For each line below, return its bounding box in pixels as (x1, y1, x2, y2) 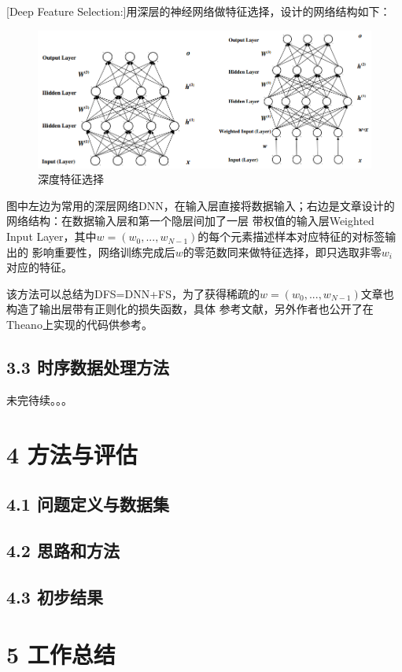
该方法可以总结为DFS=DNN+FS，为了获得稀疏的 (6, 285, 260, 301)
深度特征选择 (38, 171, 104, 187)
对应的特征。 (6, 259, 72, 275)
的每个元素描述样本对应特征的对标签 (197, 228, 385, 245)
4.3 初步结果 (6, 584, 103, 608)
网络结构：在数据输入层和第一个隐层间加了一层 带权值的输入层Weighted (6, 212, 374, 229)
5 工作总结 (6, 638, 116, 670)
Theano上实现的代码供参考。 (6, 316, 153, 333)
